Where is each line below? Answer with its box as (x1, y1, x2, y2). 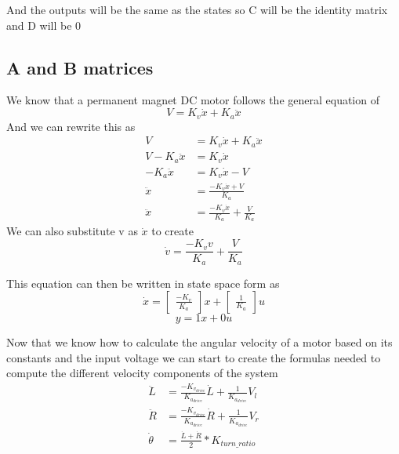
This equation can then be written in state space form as (6, 274, 280, 291)
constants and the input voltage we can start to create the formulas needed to (6, 349, 381, 365)
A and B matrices (6, 55, 154, 79)
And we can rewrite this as (6, 118, 136, 134)
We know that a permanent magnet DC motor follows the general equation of (6, 92, 379, 108)
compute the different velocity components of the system (6, 365, 278, 381)
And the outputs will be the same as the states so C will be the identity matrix (6, 2, 388, 17)
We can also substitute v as (6, 223, 138, 239)
